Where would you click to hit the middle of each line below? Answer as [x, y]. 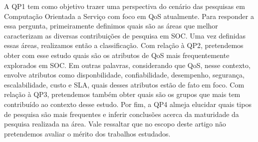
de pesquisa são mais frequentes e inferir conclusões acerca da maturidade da [122, 114]
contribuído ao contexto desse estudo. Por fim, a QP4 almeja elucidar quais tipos [128, 104]
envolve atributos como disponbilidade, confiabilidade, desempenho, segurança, [124, 75]
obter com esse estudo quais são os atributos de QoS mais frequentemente [117, 55]
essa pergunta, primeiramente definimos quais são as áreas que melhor [111, 26]
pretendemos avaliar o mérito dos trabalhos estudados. [87, 133]
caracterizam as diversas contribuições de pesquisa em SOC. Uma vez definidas [125, 35]
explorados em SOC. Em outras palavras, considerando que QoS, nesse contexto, [127, 65]
